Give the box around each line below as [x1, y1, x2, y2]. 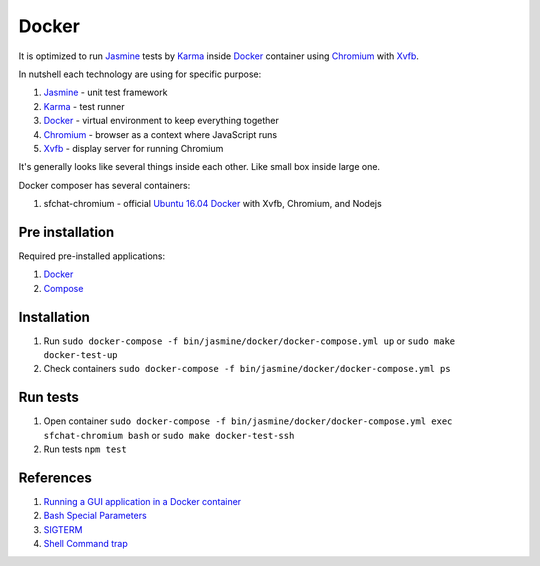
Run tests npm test [43, 443, 127, 455]
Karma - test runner [43, 100, 125, 112]
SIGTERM [43, 523, 83, 535]
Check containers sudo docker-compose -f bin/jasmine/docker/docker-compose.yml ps [43, 363, 451, 375]
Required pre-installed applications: [18, 250, 165, 262]
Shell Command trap [43, 538, 129, 550]
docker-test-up [43, 350, 119, 361]
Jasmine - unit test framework [43, 86, 168, 99]
